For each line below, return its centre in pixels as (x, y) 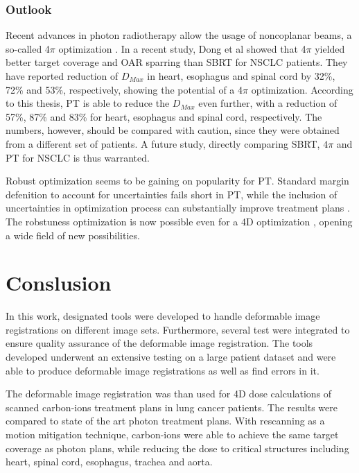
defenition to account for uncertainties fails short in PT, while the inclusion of (172, 194)
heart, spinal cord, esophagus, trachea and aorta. (109, 462)
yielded (330, 48)
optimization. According (302, 89)
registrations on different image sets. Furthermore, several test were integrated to (178, 329)
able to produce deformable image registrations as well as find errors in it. (163, 370)
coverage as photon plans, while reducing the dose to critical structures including (177, 448)
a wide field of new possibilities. (73, 235)
